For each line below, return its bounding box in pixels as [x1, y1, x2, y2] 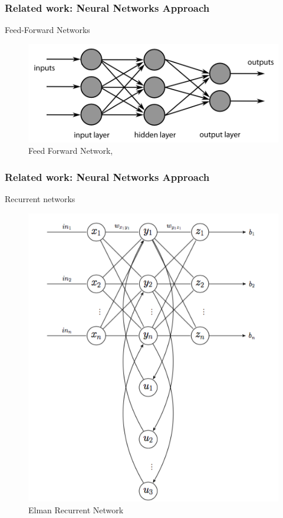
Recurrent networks [5, 193, 75, 205]
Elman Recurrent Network [28, 504, 124, 516]
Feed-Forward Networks [5, 24, 90, 36]
